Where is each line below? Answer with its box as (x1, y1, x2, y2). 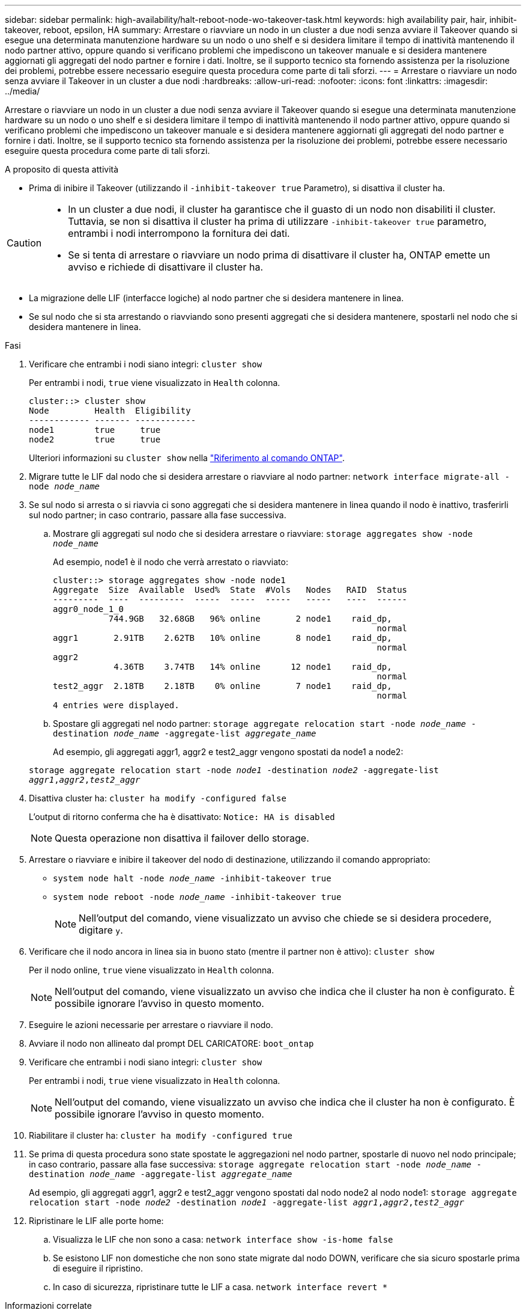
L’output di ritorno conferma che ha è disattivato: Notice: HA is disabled (29, 812, 335, 822)
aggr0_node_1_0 (53, 604, 124, 614)
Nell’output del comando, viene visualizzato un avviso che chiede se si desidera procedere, (79, 912, 492, 924)
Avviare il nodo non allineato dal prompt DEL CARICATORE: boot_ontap (29, 1038, 314, 1048)
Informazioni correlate (5, 1300, 92, 1311)
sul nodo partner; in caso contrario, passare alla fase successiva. (29, 510, 286, 520)
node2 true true (29, 435, 161, 444)
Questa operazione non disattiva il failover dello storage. (55, 832, 309, 844)
